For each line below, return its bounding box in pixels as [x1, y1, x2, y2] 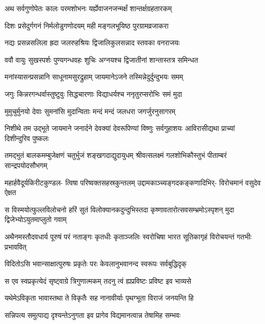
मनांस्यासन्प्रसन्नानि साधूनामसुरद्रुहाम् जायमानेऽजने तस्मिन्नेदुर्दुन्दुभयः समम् [5, 71, 183, 82]
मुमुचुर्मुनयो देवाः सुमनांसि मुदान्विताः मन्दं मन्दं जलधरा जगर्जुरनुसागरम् [5, 105, 176, 116]
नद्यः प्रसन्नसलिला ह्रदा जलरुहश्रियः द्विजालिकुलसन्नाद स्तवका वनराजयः [5, 37, 180, 48]
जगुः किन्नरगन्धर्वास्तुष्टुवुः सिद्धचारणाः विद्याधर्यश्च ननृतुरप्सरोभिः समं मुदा [5, 88, 182, 99]
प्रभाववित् [5, 241, 26, 252]
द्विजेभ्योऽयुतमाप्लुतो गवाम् [5, 214, 67, 225]
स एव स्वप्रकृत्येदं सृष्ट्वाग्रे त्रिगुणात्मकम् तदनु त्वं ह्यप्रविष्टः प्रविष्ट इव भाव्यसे [5, 275, 192, 286]
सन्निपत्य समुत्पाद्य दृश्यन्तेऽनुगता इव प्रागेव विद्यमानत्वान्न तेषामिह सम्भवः [5, 309, 181, 320]
